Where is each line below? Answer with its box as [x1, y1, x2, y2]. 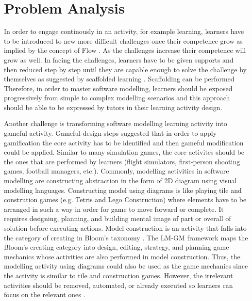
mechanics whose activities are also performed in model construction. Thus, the [4, 251, 240, 261]
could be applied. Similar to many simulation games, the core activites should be [4, 147, 245, 157]
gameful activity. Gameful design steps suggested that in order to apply [4, 128, 217, 138]
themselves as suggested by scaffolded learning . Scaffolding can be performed [4, 74, 235, 84]
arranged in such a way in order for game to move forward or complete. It [4, 204, 224, 214]
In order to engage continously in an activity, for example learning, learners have [4, 26, 244, 36]
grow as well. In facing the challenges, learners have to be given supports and [4, 54, 234, 64]
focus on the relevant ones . [4, 289, 85, 300]
